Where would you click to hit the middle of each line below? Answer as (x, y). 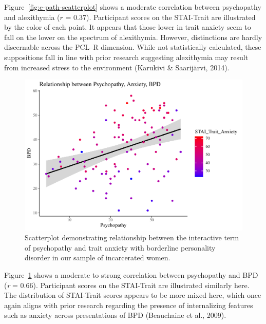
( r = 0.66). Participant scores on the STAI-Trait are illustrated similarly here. (127, 285)
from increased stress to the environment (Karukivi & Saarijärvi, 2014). (117, 67)
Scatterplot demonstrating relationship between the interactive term (132, 237)
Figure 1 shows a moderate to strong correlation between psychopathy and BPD (131, 275)
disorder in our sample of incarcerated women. (98, 258)
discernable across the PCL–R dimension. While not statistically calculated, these (133, 47)
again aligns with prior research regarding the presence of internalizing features (129, 305)
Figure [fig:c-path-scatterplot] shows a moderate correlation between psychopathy (133, 7)
